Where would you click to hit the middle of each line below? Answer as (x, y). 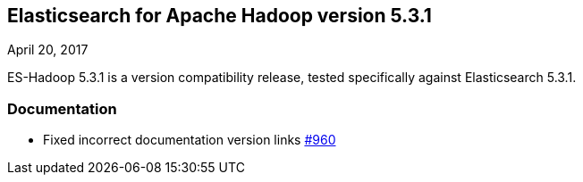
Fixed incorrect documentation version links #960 (190, 140)
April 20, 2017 (48, 50)
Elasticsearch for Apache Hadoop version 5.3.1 (220, 16)
